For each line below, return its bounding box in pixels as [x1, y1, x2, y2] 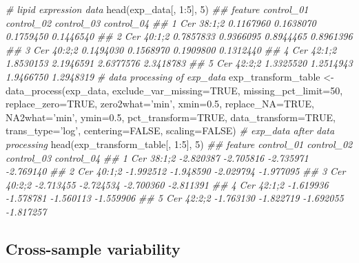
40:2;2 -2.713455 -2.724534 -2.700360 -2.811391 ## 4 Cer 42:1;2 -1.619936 [6, 177, 329, 191]
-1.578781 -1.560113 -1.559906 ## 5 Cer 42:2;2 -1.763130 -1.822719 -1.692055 [6, 191, 344, 205]
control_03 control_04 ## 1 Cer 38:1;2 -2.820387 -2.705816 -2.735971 [6, 150, 309, 165]
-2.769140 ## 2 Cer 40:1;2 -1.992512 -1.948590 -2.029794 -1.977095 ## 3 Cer [6, 164, 346, 178]
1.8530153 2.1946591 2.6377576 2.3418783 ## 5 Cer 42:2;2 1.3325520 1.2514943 [6, 56, 353, 70]
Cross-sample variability [6, 238, 181, 259]
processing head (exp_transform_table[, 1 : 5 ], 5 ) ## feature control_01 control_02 [6, 136, 353, 151]
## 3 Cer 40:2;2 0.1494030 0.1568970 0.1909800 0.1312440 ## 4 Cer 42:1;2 [6, 42, 337, 56]
